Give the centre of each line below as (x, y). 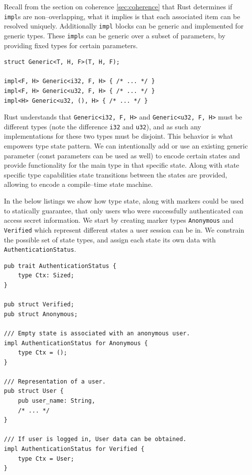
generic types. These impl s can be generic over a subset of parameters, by (115, 35)
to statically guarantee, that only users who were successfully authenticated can (124, 210)
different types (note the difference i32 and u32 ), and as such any (103, 126)
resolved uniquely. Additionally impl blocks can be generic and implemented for (124, 26)
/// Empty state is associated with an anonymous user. (97, 333)
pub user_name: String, (57, 401)
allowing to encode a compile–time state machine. (78, 184)
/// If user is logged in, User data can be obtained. (95, 439)
